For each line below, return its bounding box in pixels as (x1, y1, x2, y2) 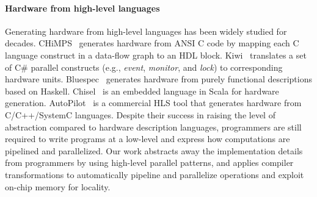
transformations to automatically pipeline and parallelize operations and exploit (5, 168, 304, 181)
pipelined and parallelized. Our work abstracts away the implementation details (5, 144, 303, 157)
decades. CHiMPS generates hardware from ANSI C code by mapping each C (5, 37, 299, 49)
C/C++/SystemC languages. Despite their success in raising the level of (5, 108, 275, 121)
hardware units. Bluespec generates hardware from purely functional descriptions (5, 73, 312, 85)
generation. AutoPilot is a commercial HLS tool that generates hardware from (5, 96, 302, 109)
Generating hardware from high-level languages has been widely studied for (5, 24, 287, 37)
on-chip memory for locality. (5, 180, 111, 193)
